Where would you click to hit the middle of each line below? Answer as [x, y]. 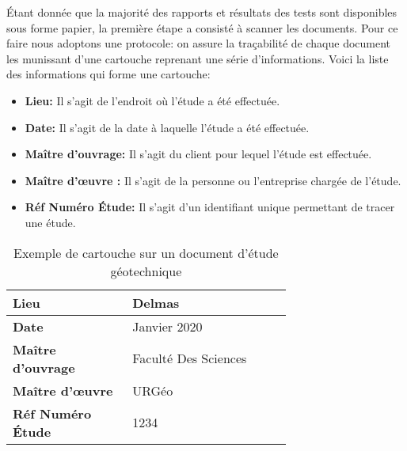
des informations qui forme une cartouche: [108, 74]
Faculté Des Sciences [190, 358]
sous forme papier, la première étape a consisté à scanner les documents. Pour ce [202, 27]
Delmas [156, 302]
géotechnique [146, 271]
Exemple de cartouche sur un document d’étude [146, 252]
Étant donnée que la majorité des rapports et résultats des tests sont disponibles [202, 12]
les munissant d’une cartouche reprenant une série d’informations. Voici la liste [198, 58]
